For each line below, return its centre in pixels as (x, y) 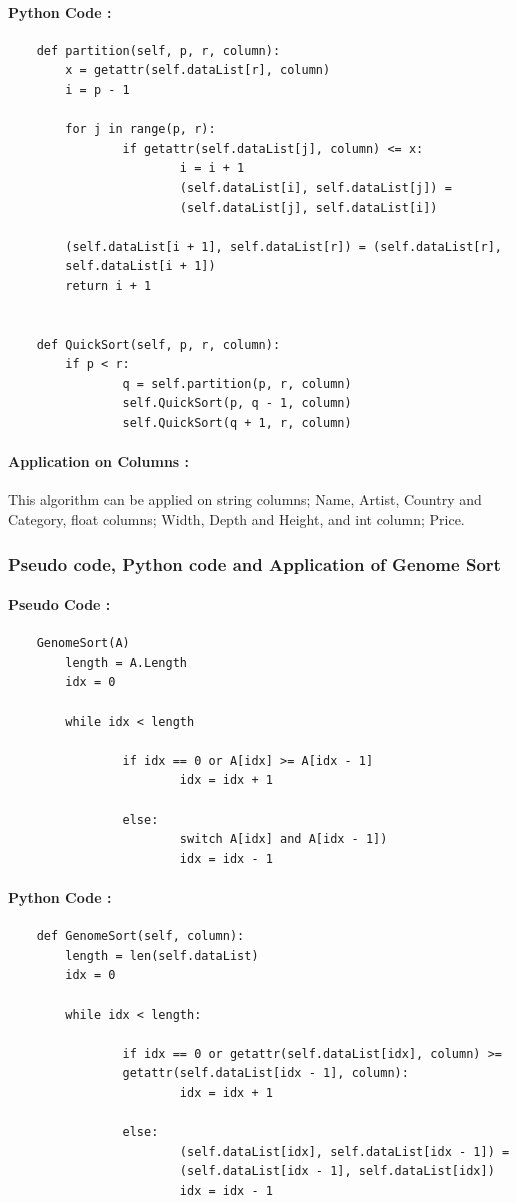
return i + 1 (108, 285)
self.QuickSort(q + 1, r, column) (237, 423)
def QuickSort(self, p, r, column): (158, 344)
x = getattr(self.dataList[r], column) (198, 70)
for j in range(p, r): (140, 129)
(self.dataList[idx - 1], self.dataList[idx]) (337, 1171)
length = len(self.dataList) (162, 955)
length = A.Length (126, 662)
